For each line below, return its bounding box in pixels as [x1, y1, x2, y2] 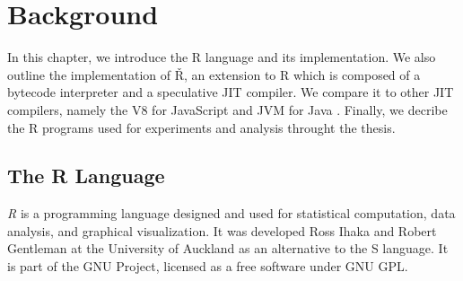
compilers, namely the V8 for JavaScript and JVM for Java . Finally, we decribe [7, 100, 448, 119]
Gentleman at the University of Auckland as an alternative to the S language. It [7, 239, 449, 258]
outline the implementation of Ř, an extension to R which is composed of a [7, 65, 421, 83]
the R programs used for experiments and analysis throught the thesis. [7, 118, 396, 136]
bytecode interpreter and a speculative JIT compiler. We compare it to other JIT [7, 83, 454, 101]
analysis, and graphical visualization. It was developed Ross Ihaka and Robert [7, 221, 437, 240]
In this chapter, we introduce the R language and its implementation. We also [7, 48, 436, 66]
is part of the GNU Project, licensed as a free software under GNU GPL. [7, 257, 408, 276]
